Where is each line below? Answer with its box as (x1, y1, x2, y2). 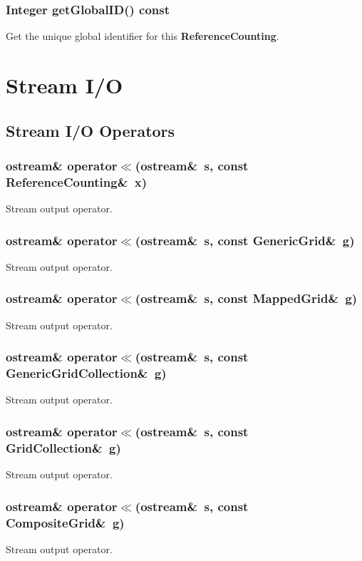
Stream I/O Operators (6, 119, 175, 141)
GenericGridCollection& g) (6, 364, 167, 382)
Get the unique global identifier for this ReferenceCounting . (6, 29, 279, 43)
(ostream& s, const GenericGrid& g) (135, 231, 355, 249)
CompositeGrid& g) (6, 513, 125, 531)
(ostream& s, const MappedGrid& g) (135, 289, 358, 307)
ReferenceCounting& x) (6, 173, 147, 190)
